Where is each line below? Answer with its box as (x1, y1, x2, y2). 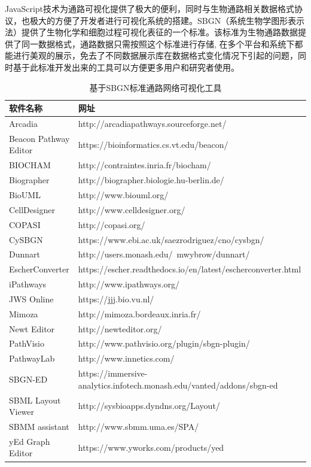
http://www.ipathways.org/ (78, 278, 180, 290)
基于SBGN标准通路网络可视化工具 (89, 81, 222, 93)
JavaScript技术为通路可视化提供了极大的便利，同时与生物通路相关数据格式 (5, 2, 295, 14)
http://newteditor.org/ (78, 322, 162, 335)
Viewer (9, 405, 35, 418)
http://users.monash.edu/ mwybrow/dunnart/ (78, 248, 250, 260)
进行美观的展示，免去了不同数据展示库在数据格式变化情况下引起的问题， (13, 49, 298, 62)
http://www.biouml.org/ (78, 188, 169, 201)
